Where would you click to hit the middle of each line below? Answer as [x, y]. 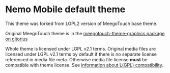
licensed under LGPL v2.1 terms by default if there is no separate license [81, 54]
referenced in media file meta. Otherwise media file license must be [76, 59]
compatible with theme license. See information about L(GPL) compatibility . [84, 65]
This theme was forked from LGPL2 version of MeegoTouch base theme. [81, 23]
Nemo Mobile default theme [65, 9]
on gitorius [17, 39]
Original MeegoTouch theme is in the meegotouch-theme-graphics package [85, 33]
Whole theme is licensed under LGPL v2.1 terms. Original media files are [81, 48]
